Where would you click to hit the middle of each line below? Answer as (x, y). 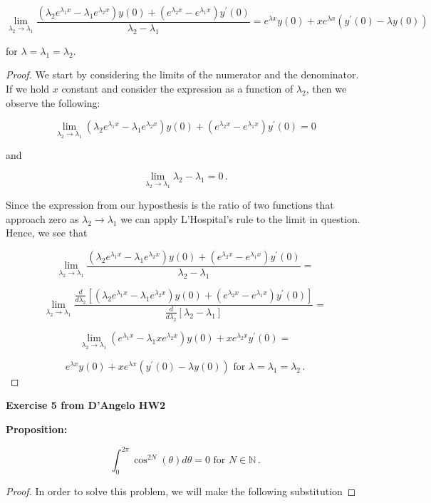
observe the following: (53, 102)
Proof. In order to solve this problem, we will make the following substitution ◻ (181, 491)
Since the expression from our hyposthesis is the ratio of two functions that (170, 205)
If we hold (28, 89)
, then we (326, 89)
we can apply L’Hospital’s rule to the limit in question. (240, 218)
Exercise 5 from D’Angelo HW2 (86, 405)
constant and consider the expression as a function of (177, 89)
